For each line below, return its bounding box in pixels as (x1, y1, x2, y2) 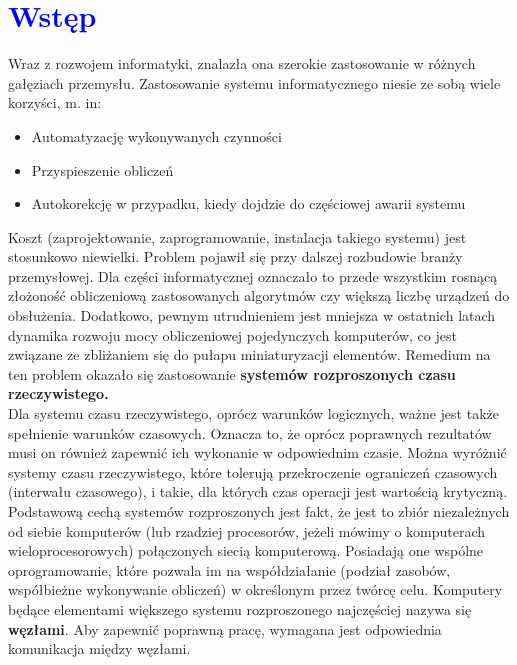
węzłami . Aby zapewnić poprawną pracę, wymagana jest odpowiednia (8, 618, 442, 639)
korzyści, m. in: (8, 92, 102, 113)
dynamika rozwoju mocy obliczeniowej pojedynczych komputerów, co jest (8, 324, 457, 345)
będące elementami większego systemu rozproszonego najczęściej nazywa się (8, 598, 472, 619)
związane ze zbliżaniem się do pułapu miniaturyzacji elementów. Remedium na (8, 344, 491, 365)
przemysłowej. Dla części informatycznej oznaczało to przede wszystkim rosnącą (8, 265, 498, 286)
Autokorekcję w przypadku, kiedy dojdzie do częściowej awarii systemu (31, 193, 466, 214)
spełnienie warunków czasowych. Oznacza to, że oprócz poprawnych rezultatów (8, 422, 492, 443)
